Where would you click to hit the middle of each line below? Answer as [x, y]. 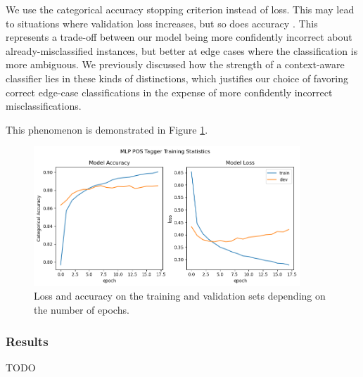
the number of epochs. [82, 310]
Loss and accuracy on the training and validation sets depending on [180, 296]
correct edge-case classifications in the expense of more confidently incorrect [169, 92]
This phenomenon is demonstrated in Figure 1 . [107, 129]
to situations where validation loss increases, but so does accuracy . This [162, 23]
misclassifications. [44, 106]
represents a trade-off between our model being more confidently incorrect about [179, 37]
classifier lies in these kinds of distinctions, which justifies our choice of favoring [177, 78]
